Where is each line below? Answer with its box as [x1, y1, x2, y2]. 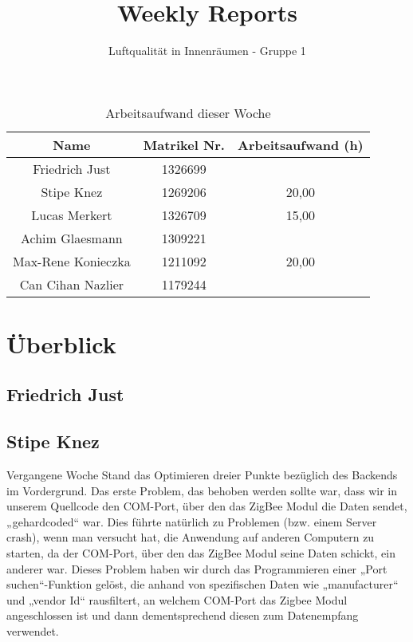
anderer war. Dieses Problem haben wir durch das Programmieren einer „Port [6, 560, 387, 577]
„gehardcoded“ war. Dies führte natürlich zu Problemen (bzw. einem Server [6, 513, 377, 530]
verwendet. [6, 623, 59, 640]
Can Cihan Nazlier [19, 274, 124, 293]
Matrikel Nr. [143, 135, 225, 154]
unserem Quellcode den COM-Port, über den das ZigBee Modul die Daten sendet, [6, 498, 407, 514]
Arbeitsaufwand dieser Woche [105, 103, 271, 122]
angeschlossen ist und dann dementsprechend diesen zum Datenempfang [6, 607, 359, 624]
